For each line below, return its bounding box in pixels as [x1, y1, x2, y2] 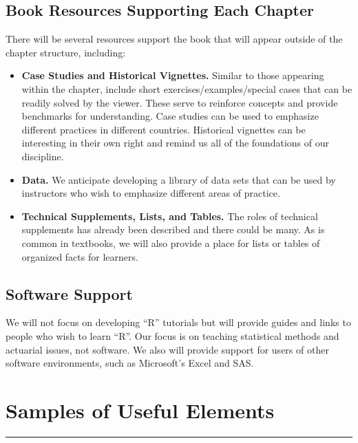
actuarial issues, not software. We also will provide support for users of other [6, 342, 329, 356]
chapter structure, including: [6, 45, 126, 59]
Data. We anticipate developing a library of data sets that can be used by [21, 172, 336, 186]
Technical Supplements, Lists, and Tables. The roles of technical [21, 208, 318, 223]
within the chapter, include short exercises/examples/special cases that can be [21, 81, 352, 96]
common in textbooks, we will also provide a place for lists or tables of [21, 235, 320, 250]
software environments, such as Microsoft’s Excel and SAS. [6, 356, 254, 370]
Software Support [6, 283, 133, 304]
